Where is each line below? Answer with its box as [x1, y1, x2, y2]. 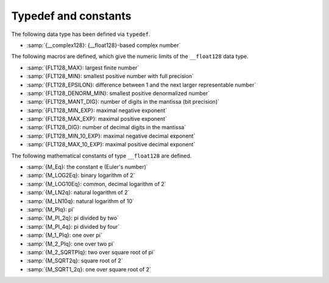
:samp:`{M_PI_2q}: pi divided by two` [26, 214, 119, 222]
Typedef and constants [11, 9, 132, 23]
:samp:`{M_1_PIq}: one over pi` [26, 232, 103, 239]
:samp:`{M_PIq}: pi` [26, 206, 75, 213]
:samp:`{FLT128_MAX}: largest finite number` [26, 64, 140, 71]
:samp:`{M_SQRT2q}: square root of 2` [26, 257, 123, 265]
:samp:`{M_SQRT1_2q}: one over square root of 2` [26, 265, 152, 273]
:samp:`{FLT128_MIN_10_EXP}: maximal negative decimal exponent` [26, 132, 196, 140]
